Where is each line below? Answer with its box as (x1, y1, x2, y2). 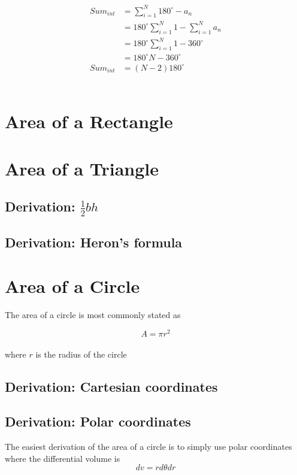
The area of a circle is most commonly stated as (5, 308, 181, 321)
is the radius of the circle (35, 347, 127, 360)
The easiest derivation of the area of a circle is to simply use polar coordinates (5, 440, 292, 453)
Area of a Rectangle (5, 109, 173, 134)
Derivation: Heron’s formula (5, 232, 183, 251)
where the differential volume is (5, 452, 120, 464)
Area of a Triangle (5, 156, 159, 180)
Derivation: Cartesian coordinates (5, 377, 218, 395)
